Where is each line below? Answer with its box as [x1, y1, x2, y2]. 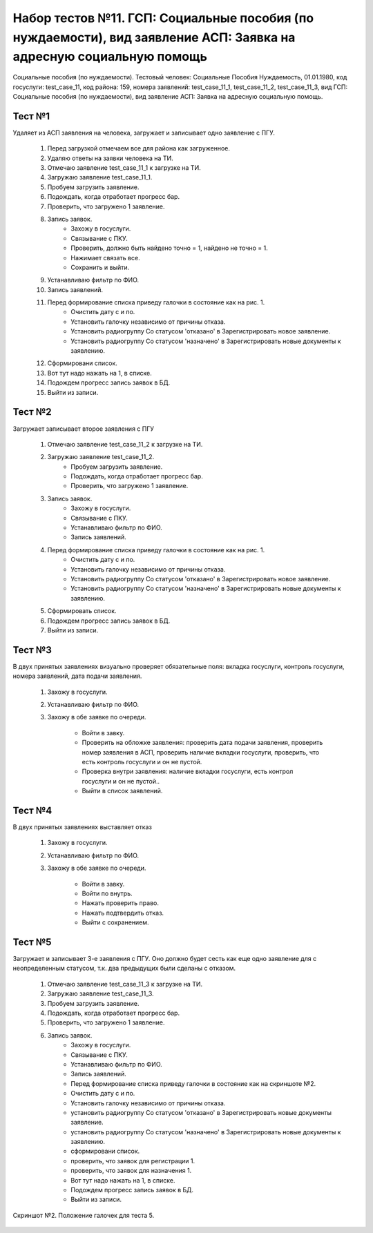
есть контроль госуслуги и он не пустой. [82, 757, 202, 766]
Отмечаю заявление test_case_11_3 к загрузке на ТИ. [47, 980, 203, 988]
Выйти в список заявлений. [82, 787, 163, 795]
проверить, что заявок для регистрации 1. [70, 1156, 195, 1165]
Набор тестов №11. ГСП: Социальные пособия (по [12, 10, 314, 26]
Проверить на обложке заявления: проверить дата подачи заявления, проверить [82, 739, 323, 747]
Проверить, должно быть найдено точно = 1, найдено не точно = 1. [70, 244, 269, 252]
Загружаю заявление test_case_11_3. [47, 989, 155, 998]
